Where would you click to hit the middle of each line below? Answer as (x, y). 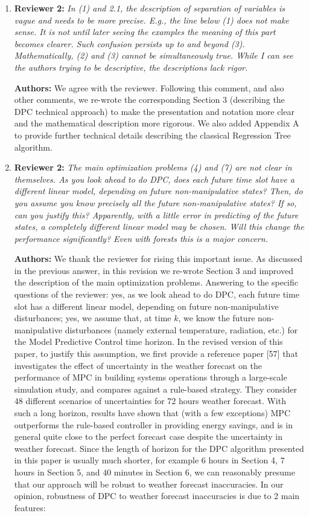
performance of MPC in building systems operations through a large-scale (151, 377)
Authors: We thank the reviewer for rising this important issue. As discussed (158, 259)
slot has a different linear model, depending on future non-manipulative (146, 306)
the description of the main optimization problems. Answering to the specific (156, 282)
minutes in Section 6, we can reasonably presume (204, 472)
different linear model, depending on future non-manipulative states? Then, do (158, 191)
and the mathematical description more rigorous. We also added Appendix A (157, 123)
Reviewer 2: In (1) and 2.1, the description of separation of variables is (149, 8)
